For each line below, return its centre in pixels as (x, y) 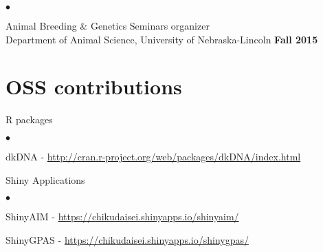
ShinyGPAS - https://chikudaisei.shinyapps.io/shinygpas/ (127, 239)
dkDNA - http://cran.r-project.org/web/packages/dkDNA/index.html (153, 156)
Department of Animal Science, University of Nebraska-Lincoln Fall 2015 (162, 39)
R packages (29, 119)
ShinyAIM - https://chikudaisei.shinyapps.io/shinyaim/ (122, 217)
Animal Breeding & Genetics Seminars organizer (108, 25)
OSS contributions (94, 86)
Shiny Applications (45, 179)
